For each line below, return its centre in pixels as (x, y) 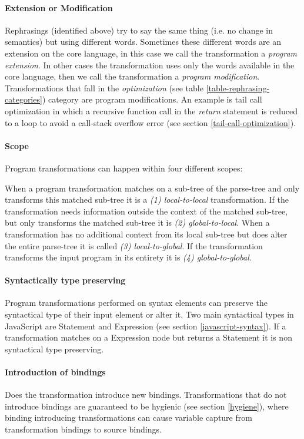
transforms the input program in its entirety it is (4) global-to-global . (128, 257)
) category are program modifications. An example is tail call (152, 99)
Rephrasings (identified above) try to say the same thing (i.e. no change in (139, 30)
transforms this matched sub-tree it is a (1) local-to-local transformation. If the (147, 199)
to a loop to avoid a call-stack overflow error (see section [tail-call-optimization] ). (151, 122)
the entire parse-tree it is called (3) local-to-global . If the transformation (134, 245)
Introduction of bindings (55, 372)
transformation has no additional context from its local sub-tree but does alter (146, 234)
